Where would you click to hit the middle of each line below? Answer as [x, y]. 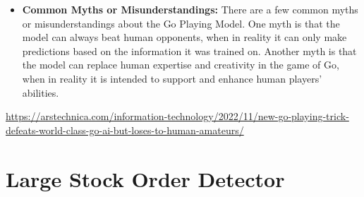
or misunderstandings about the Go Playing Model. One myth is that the [181, 23]
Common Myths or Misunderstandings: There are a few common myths [190, 9]
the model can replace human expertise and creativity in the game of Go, [181, 65]
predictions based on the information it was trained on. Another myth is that [189, 50]
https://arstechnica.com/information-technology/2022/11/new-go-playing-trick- [177, 116]
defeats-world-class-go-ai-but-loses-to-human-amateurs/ [125, 130]
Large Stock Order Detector [145, 178]
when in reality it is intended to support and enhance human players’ [172, 78]
